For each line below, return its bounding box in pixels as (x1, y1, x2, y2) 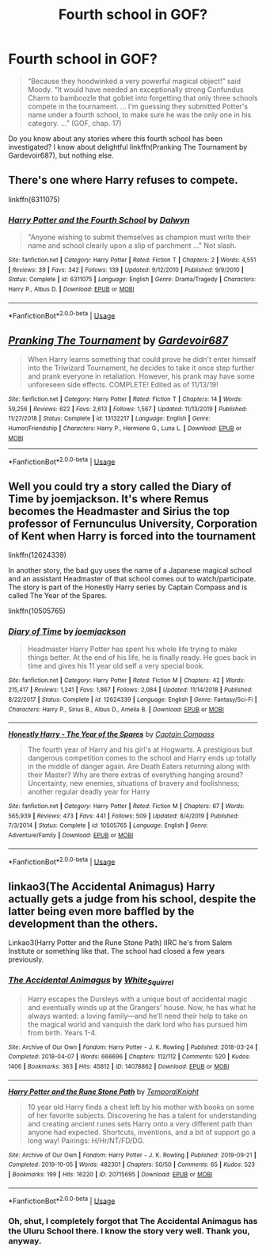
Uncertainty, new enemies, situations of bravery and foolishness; (27, 779, 240, 788)
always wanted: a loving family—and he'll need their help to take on (27, 1011, 248, 1020)
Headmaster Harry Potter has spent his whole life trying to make (27, 644, 237, 654)
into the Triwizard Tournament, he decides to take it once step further (27, 363, 255, 373)
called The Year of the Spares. (8, 591, 108, 600)
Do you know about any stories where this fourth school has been (8, 133, 223, 143)
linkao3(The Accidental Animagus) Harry (8, 879, 215, 893)
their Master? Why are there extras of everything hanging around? (27, 770, 244, 779)
